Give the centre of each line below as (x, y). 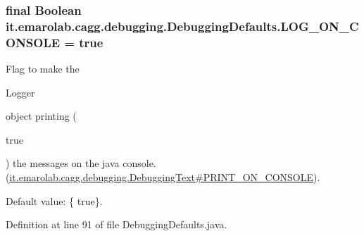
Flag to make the (43, 69)
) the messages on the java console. (81, 163)
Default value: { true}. (54, 200)
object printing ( (41, 116)
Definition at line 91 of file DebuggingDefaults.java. (117, 224)
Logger (20, 92)
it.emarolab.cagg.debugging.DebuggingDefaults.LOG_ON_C (182, 26)
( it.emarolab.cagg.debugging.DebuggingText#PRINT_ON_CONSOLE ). (163, 177)
